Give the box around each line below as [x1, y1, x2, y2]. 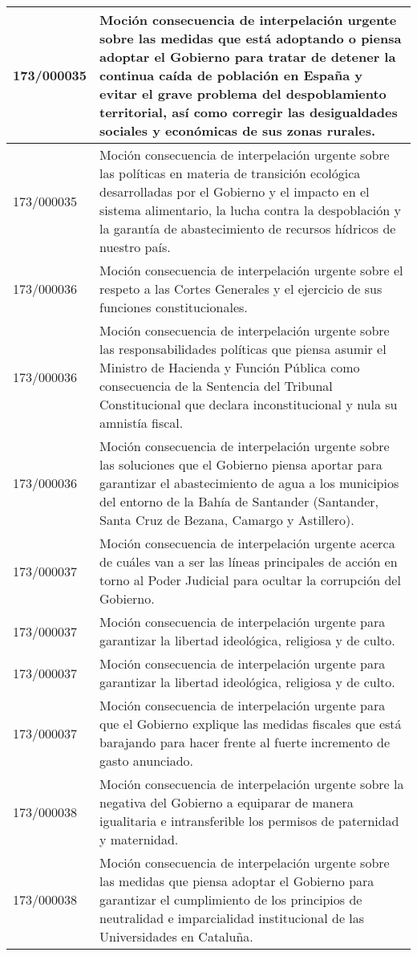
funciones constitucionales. [99, 298, 248, 316]
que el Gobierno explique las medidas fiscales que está [99, 714, 402, 733]
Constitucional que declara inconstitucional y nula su [99, 395, 398, 413]
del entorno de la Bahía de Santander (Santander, [99, 492, 379, 511]
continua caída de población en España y [99, 66, 363, 84]
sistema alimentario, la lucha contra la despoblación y [99, 201, 401, 219]
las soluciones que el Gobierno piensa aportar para [99, 455, 383, 474]
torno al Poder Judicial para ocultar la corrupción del [99, 571, 401, 589]
